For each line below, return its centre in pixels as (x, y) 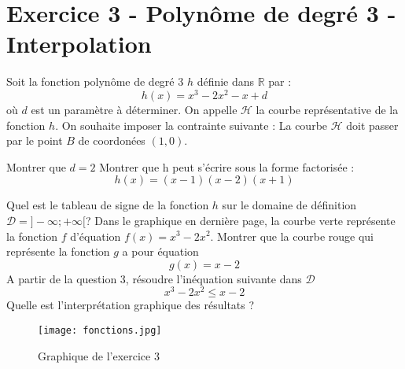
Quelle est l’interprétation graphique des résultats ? (131, 305)
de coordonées (112, 140)
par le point (35, 140)
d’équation (96, 236)
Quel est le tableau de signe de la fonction (108, 205)
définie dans (226, 81)
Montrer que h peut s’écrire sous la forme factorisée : (227, 166)
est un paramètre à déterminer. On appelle (134, 109)
